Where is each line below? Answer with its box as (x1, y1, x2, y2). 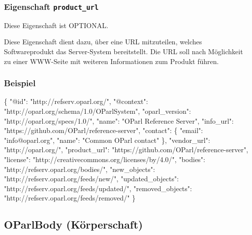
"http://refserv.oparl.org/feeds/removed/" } (4, 193, 136, 203)
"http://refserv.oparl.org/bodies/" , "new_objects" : (4, 164, 155, 174)
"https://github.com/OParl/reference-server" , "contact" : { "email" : (4, 125, 203, 135)
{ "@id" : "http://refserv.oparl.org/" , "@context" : (4, 96, 148, 106)
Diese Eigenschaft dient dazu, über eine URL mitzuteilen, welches (4, 36, 202, 47)
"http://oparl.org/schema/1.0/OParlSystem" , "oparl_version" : (4, 105, 191, 116)
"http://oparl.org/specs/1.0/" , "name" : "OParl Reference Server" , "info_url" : (4, 115, 234, 126)
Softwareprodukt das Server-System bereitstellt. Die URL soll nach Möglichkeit (4, 46, 243, 56)
